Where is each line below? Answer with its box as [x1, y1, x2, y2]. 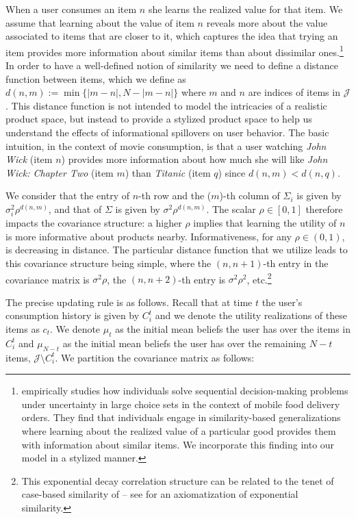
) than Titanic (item [125, 165, 211, 179]
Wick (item [5, 152, 53, 166]
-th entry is [178, 272, 226, 286]
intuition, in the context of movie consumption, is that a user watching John [5, 138, 327, 153]
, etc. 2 [246, 270, 272, 286]
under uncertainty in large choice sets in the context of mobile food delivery [21, 396, 340, 411]
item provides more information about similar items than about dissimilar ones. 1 [5, 42, 344, 59]
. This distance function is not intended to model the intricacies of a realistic [5, 98, 327, 112]
